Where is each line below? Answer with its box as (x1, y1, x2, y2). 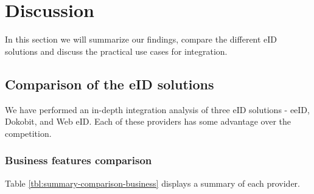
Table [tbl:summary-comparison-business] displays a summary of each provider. (5, 176, 300, 189)
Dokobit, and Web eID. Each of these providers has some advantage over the (5, 115, 291, 128)
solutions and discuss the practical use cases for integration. (5, 44, 228, 57)
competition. (5, 126, 52, 139)
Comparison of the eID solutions (5, 74, 214, 93)
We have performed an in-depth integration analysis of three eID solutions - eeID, (5, 103, 310, 116)
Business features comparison (5, 153, 152, 168)
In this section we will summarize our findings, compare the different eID (5, 33, 277, 46)
